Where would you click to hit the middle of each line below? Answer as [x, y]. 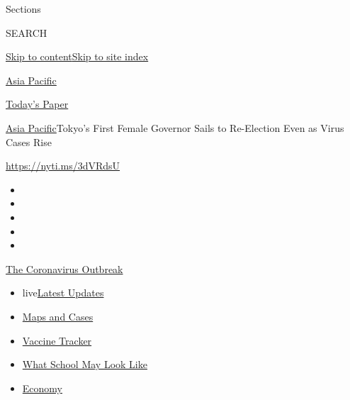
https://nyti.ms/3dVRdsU [63, 166]
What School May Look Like [85, 364]
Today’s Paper [37, 104]
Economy [42, 388]
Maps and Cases [58, 316]
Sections [23, 9]
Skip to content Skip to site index [77, 56]
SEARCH [27, 32]
